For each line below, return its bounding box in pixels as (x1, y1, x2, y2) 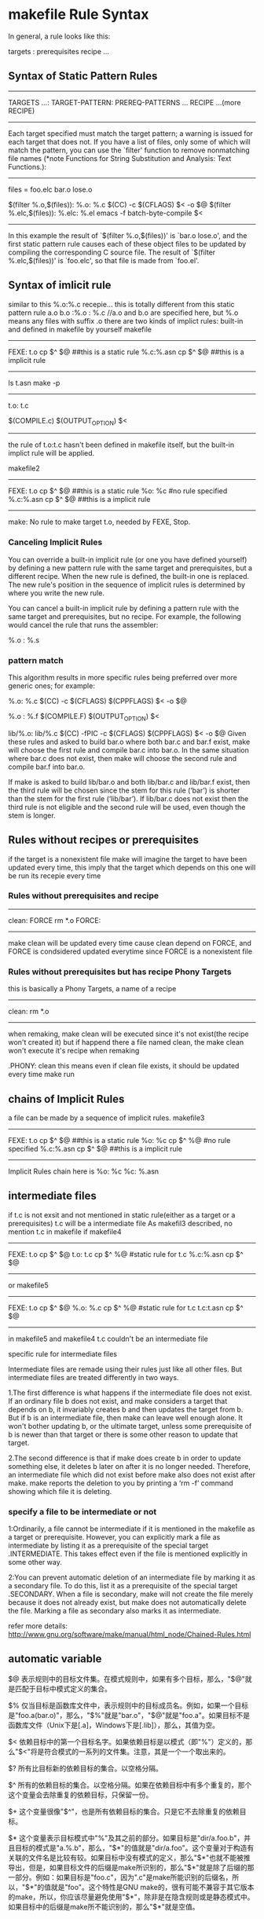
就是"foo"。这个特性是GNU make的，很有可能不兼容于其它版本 (50, 1882, 255, 1892)
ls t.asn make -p (8, 378, 60, 387)
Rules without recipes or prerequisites (8, 833, 199, 847)
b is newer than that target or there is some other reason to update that (8, 1430, 238, 1439)
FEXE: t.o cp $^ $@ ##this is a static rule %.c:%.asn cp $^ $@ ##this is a (8, 347, 245, 357)
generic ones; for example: (8, 681, 96, 690)
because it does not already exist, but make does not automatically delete (8, 1598, 247, 1607)
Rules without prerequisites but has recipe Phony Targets (8, 966, 232, 977)
